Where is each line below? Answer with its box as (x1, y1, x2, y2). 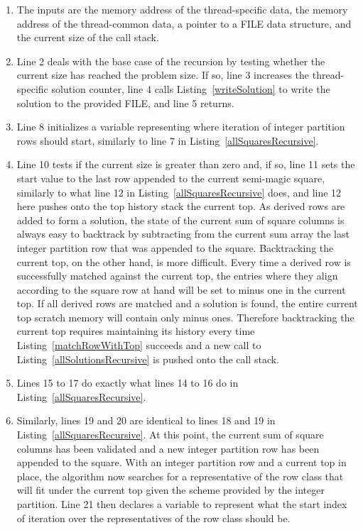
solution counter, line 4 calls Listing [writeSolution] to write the (51, 81, 330, 96)
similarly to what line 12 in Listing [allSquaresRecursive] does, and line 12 (16, 184, 342, 199)
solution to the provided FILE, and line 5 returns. (16, 95, 234, 110)
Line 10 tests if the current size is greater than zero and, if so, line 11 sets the (16, 157, 355, 172)
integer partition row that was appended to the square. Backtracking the (16, 240, 334, 255)
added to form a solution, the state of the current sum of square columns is (16, 212, 345, 227)
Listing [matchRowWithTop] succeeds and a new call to (16, 338, 261, 353)
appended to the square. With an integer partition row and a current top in (16, 455, 347, 470)
